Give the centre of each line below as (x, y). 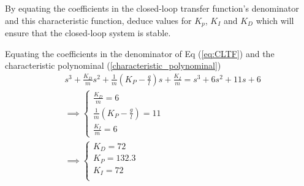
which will (275, 20)
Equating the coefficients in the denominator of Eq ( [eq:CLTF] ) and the (140, 53)
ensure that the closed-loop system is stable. (88, 33)
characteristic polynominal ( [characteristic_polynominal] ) (113, 65)
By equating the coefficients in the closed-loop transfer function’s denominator (152, 8)
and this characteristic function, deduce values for (98, 20)
